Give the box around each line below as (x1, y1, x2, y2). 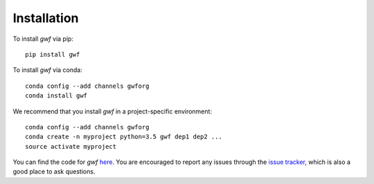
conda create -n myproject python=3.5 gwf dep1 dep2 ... (25, 133, 223, 141)
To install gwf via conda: (12, 66, 82, 74)
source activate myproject (25, 142, 117, 150)
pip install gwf (25, 50, 80, 58)
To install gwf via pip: (12, 35, 74, 43)
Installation (12, 10, 79, 26)
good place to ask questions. (12, 167, 96, 176)
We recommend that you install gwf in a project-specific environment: (12, 107, 213, 116)
